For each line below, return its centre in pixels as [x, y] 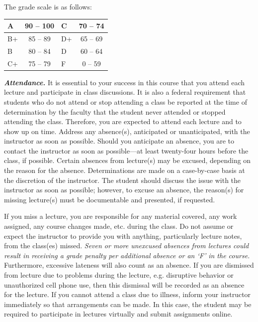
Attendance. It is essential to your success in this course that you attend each [125, 82]
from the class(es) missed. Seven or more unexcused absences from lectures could [127, 245]
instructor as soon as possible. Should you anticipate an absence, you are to [119, 141]
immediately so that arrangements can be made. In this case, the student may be [128, 304]
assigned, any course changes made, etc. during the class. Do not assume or [119, 226]
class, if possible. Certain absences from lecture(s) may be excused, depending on [128, 160]
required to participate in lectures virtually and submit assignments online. [118, 314]
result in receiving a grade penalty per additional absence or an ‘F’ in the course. [127, 255]
